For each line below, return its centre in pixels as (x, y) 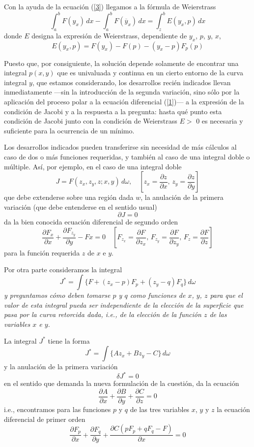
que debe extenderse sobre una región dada (69, 197)
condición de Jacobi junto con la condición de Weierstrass (91, 121)
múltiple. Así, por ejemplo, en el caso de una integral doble (93, 166)
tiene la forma (69, 340)
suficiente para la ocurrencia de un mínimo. (69, 130)
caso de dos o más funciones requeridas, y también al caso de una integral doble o (127, 157)
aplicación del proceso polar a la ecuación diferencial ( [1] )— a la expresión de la (124, 102)
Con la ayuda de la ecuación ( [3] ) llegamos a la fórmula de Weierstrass (110, 6)
